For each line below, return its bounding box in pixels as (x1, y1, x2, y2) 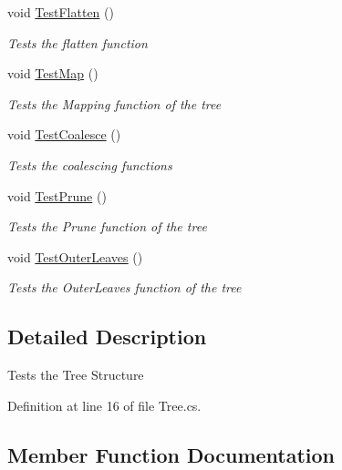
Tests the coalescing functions (7, 155, 172, 174)
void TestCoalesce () (7, 125, 121, 144)
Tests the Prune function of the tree (7, 217, 207, 236)
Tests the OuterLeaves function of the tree (7, 278, 242, 297)
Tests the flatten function (7, 33, 148, 52)
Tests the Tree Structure (7, 365, 144, 384)
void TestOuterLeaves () (7, 247, 143, 266)
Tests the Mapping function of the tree (7, 94, 222, 113)
